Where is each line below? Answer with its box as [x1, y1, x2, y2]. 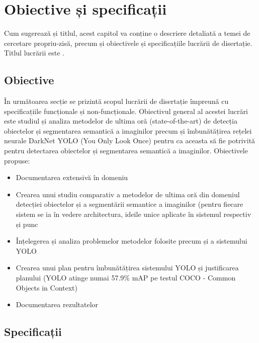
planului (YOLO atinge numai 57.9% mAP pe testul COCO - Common [16, 272, 236, 283]
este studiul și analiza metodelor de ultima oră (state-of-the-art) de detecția [4, 116, 237, 126]
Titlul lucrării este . [4, 47, 64, 58]
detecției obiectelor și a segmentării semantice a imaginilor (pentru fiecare [16, 199, 243, 209]
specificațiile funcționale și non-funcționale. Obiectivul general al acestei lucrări [4, 105, 248, 116]
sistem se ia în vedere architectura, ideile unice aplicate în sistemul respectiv [16, 209, 251, 219]
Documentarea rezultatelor [16, 299, 99, 310]
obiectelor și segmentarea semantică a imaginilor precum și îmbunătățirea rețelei [4, 125, 252, 136]
